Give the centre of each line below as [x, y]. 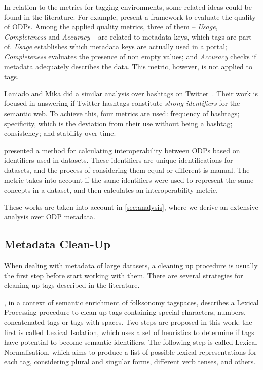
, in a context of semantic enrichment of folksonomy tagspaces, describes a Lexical [131, 302]
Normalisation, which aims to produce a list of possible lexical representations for [130, 351]
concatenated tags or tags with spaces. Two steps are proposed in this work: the [128, 322]
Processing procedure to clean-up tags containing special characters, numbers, [125, 312]
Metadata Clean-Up [57, 244]
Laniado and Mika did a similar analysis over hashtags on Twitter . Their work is [131, 93]
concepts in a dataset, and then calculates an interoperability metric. [111, 190]
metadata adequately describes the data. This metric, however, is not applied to [128, 66]
